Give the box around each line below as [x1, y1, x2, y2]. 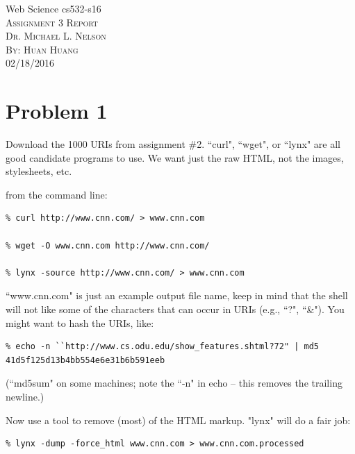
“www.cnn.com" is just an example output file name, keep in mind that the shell [6, 288, 348, 303]
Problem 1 [6, 96, 108, 125]
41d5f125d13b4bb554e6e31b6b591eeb [6, 355, 165, 365]
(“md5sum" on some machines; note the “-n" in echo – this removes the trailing [6, 376, 342, 390]
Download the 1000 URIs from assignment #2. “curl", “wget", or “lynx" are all [6, 137, 340, 151]
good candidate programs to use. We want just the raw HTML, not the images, [6, 150, 344, 165]
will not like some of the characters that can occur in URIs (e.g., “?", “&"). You [6, 302, 345, 317]
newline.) [6, 389, 44, 403]
